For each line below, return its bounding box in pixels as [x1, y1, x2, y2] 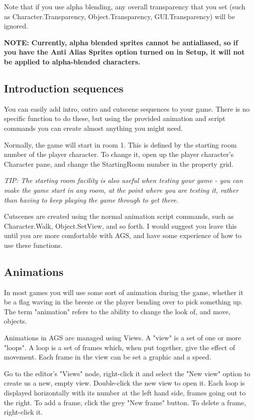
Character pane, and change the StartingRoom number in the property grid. [4, 158, 233, 169]
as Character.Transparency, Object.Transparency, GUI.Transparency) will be [4, 11, 235, 21]
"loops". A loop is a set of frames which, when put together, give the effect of [4, 342, 235, 352]
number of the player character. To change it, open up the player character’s [4, 149, 234, 159]
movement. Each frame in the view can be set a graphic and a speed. [4, 352, 211, 362]
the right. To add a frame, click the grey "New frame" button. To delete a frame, [4, 397, 246, 407]
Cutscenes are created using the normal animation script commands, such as [4, 211, 234, 221]
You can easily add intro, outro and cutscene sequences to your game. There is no [4, 103, 250, 114]
